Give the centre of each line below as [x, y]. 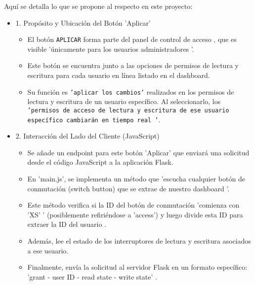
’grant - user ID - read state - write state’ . [92, 276]
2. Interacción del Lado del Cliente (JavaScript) [87, 136]
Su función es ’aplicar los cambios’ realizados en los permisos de [131, 91]
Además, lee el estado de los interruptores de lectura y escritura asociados [139, 241]
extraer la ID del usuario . [67, 224]
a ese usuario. [48, 250]
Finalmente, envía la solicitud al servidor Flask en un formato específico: [137, 267]
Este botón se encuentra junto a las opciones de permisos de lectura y [133, 65]
